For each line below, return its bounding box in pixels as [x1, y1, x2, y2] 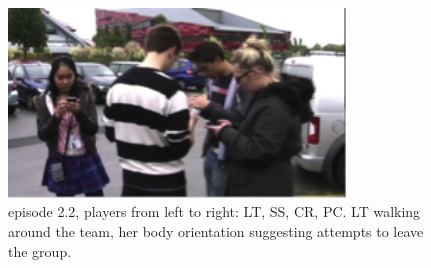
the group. [8, 240, 72, 261]
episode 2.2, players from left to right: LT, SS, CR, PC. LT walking [8, 201, 421, 222]
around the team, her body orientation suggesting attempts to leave [8, 221, 424, 242]
